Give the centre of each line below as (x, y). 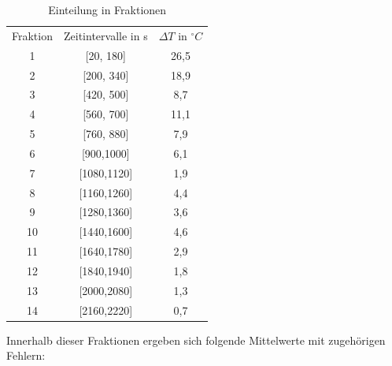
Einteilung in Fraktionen (107, 9)
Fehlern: (26, 355)
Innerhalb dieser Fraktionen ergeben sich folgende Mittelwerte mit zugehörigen (196, 340)
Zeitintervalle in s (105, 35)
